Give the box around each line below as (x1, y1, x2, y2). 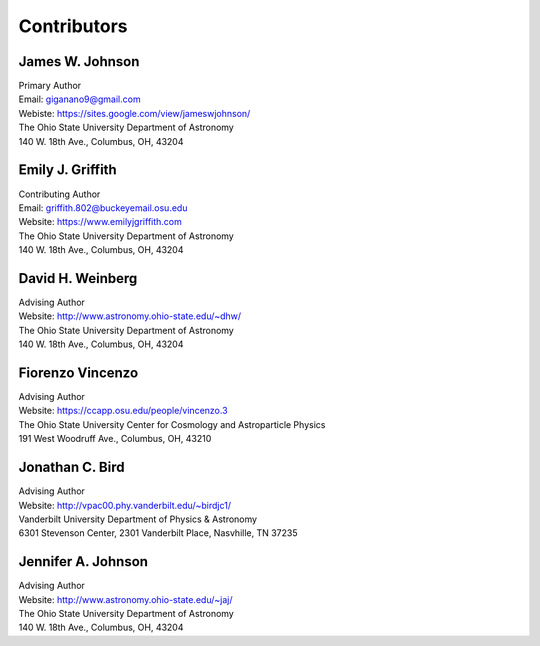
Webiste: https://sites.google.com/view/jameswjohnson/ (18, 107, 251, 119)
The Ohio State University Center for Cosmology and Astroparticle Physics (18, 418, 326, 430)
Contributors (18, 15, 129, 37)
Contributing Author (18, 188, 101, 200)
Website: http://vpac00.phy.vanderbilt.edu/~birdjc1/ (18, 499, 232, 511)
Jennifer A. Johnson (18, 553, 149, 570)
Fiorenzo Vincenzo (18, 364, 139, 381)
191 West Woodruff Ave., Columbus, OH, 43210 (18, 433, 212, 445)
